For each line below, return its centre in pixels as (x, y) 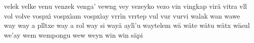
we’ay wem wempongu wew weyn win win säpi (74, 34)
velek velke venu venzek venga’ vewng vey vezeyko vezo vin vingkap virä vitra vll (126, 6)
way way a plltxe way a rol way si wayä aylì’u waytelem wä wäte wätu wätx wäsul (127, 25)
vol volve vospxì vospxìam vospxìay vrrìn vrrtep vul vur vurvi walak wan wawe (122, 15)
